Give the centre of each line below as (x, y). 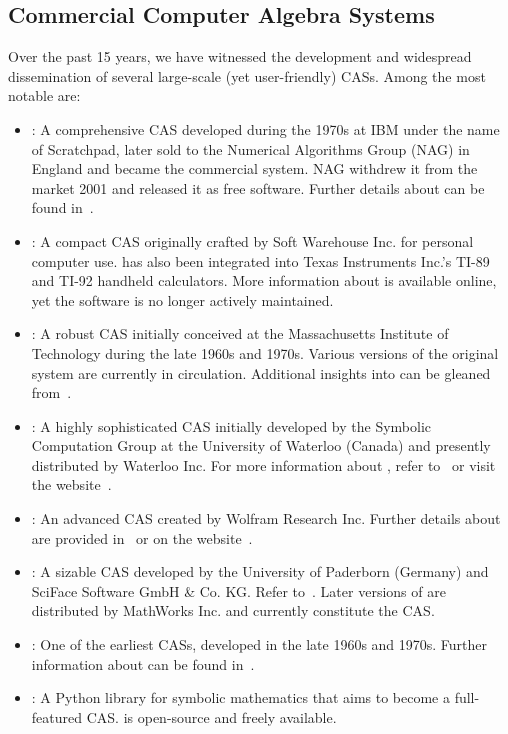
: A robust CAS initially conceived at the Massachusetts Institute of (240, 333)
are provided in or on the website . (142, 537)
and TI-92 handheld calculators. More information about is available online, (264, 280)
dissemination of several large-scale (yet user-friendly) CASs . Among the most (247, 75)
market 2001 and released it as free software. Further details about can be (258, 187)
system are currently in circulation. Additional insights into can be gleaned (261, 372)
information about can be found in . (143, 663)
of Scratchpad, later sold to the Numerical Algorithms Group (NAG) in (250, 148)
